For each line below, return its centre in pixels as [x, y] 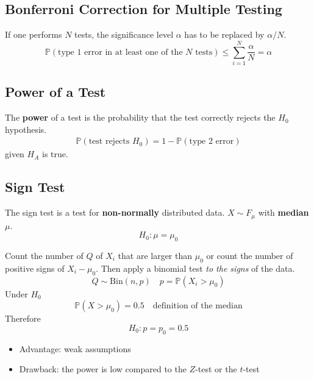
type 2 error [212, 142]
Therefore [23, 318]
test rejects [109, 142]
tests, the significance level [124, 34]
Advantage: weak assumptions [75, 348]
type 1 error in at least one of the [120, 52]
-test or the [216, 369]
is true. [55, 154]
